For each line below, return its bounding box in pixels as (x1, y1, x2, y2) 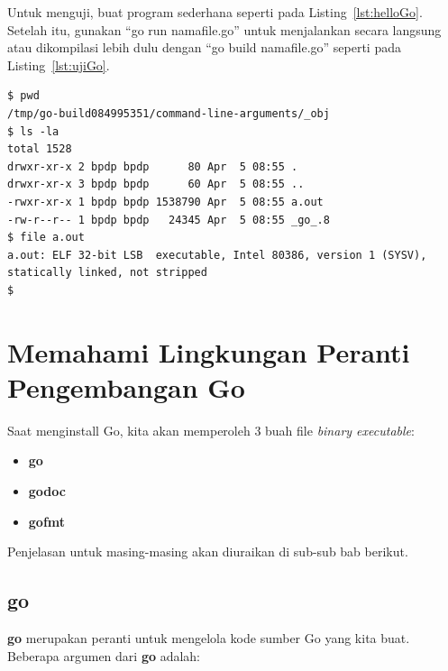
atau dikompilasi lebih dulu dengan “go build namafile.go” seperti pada (7, 38, 401, 57)
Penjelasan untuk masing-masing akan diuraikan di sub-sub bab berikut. (7, 542, 408, 561)
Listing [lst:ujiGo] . (7, 55, 110, 74)
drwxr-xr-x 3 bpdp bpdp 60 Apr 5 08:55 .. (7, 178, 305, 191)
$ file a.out (7, 231, 85, 244)
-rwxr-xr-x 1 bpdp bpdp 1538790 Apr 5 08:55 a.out (7, 195, 324, 208)
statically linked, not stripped (7, 266, 207, 280)
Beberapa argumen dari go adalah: (7, 646, 201, 665)
